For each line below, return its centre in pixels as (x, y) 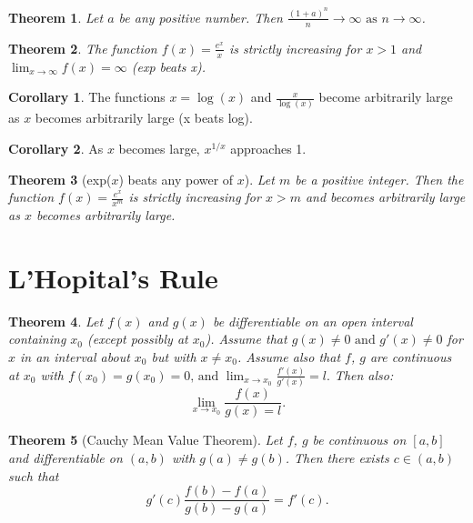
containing (37, 339)
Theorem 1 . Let (56, 17)
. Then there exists (337, 457)
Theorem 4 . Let (56, 321)
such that (34, 475)
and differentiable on (65, 457)
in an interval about (75, 356)
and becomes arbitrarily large (385, 197)
